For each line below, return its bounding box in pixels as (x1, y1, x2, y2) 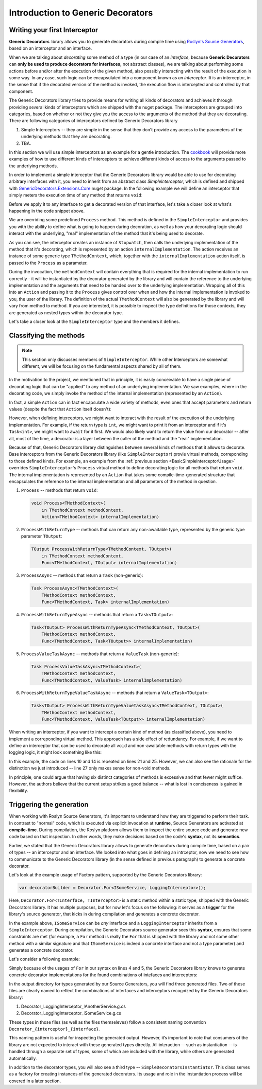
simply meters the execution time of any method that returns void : (9, 192, 143, 198)
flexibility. (9, 788, 29, 794)
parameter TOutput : (21, 533, 63, 539)
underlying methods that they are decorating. (21, 134, 112, 140)
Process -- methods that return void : (21, 487, 98, 493)
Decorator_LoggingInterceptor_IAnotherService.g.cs (21, 1003, 126, 1009)
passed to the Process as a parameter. (9, 260, 88, 266)
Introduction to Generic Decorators (9, 7, 153, 18)
